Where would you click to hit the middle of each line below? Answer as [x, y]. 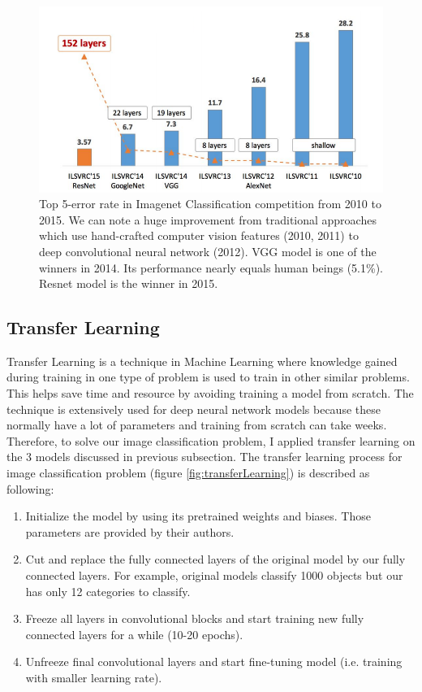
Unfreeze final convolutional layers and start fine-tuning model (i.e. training [214, 662]
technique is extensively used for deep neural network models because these [194, 409]
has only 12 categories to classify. [108, 591]
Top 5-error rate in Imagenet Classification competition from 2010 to [210, 204]
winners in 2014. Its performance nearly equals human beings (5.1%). [211, 267]
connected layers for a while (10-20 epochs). [134, 634]
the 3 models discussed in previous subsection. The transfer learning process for [205, 457]
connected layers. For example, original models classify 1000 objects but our [214, 575]
